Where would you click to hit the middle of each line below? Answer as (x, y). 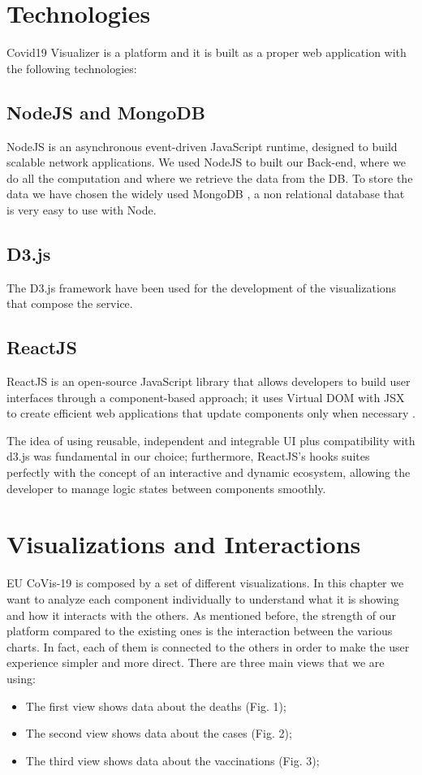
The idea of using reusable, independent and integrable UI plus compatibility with (211, 440)
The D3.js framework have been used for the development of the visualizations (202, 287)
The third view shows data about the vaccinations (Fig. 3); (172, 760)
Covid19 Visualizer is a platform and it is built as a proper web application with (207, 52)
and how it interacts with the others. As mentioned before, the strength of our (202, 615)
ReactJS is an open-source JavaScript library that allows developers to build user (209, 381)
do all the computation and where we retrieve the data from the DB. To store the (210, 178)
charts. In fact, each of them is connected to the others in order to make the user (208, 646)
